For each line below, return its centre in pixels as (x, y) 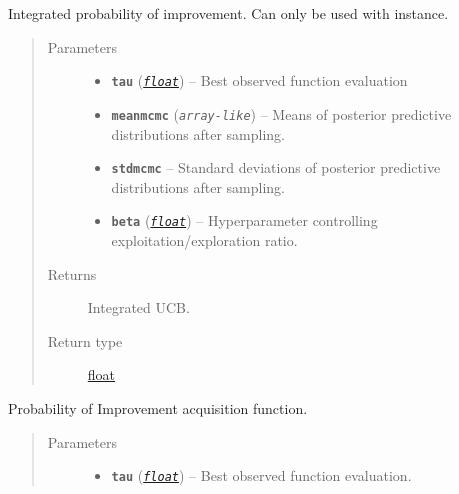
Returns (72, 273)
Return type (85, 340)
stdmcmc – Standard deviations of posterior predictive (276, 167)
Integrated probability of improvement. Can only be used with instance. (228, 13)
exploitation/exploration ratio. (204, 240)
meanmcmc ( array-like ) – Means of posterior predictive (281, 113)
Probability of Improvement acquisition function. (158, 407)
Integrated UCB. (138, 307)
